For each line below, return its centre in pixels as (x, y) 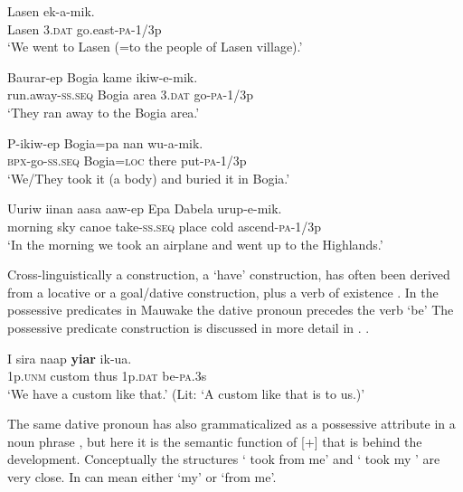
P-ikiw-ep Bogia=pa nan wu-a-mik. (105, 142)
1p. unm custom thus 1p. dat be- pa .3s (107, 376)
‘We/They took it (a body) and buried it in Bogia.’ (149, 178)
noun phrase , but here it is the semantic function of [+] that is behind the (215, 441)
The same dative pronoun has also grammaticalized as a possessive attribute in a (231, 424)
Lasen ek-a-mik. (51, 11)
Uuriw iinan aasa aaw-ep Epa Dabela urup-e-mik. (145, 208)
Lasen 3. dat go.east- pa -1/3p (85, 28)
